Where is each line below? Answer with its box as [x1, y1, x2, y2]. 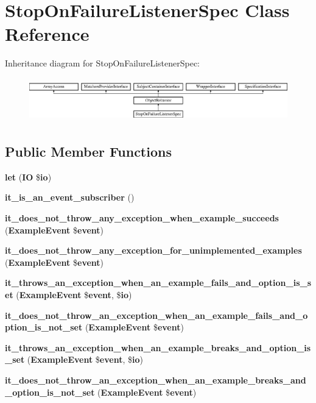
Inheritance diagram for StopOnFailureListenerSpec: [5, 57, 200, 70]
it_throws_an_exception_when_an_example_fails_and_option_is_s [5, 276, 312, 289]
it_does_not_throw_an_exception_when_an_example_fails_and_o [5, 308, 308, 321]
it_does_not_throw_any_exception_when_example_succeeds [5, 212, 279, 224]
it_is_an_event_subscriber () [5, 191, 135, 204]
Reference [5, 21, 90, 46]
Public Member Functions [5, 142, 172, 161]
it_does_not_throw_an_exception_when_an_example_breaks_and [5, 373, 306, 386]
